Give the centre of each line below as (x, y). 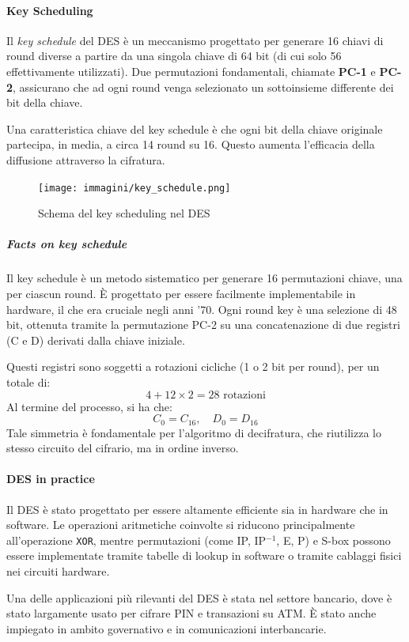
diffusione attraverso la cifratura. (86, 159)
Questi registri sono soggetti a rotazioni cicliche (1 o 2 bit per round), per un (193, 366)
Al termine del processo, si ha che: (89, 406)
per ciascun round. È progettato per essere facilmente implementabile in (181, 293)
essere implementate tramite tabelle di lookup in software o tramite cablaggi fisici (204, 555)
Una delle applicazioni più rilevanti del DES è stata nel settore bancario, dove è (199, 597)
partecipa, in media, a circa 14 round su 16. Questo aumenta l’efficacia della (191, 144)
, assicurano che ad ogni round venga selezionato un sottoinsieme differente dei (203, 87)
